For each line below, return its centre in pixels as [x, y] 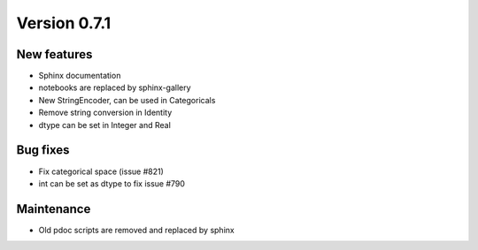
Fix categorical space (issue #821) [101, 171]
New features [54, 54]
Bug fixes [43, 150]
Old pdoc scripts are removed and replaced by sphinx [136, 230]
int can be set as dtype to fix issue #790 [112, 183]
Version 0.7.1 [64, 23]
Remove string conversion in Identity [105, 113]
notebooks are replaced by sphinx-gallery [115, 87]
